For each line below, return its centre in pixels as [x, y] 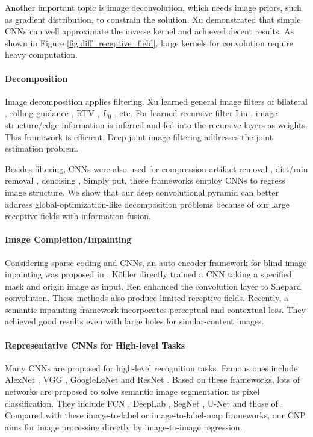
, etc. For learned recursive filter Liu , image [196, 113]
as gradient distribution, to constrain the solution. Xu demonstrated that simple [153, 19]
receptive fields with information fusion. [78, 216]
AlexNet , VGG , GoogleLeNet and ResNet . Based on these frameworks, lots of [153, 380]
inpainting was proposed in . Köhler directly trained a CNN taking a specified [148, 274]
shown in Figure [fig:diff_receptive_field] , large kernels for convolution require [149, 42]
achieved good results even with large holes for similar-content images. [135, 321]
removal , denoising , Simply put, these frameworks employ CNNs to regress [145, 180]
